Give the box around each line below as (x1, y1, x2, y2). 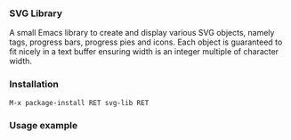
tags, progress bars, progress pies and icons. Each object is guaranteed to (9, 37, 283, 47)
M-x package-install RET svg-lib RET (9, 98, 150, 107)
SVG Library (9, 7, 63, 20)
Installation (9, 78, 60, 91)
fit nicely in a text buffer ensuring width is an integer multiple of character (9, 46, 279, 57)
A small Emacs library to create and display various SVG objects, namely (9, 28, 275, 38)
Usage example (9, 119, 78, 131)
